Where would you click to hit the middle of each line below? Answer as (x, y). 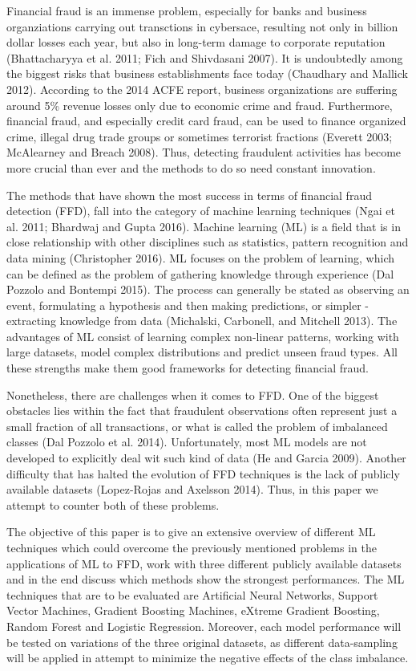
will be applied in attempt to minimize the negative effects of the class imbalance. (208, 658)
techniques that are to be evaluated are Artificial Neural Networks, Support (192, 594)
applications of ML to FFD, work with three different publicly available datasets (204, 563)
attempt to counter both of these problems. (113, 504)
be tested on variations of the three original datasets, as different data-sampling (202, 642)
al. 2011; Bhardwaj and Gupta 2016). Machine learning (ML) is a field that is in (204, 226)
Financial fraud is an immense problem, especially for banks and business (187, 10)
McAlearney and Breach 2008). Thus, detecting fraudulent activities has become (204, 152)
